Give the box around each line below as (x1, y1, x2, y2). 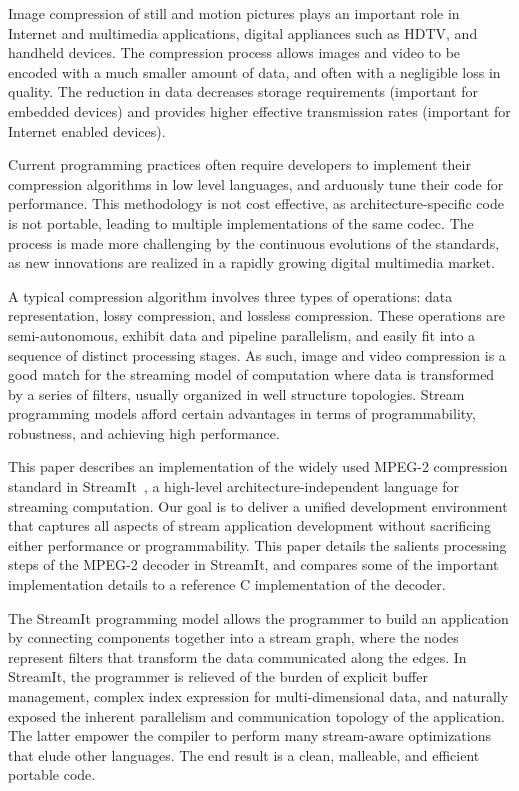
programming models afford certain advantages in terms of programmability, (8, 403, 476, 424)
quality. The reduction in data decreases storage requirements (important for (8, 81, 478, 102)
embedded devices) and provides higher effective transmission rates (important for (8, 100, 511, 121)
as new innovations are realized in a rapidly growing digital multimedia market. (8, 252, 495, 273)
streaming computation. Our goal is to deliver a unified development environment (8, 495, 508, 516)
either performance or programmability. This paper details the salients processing (8, 534, 507, 555)
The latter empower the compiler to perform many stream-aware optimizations (8, 725, 491, 746)
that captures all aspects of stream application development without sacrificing (8, 515, 492, 536)
